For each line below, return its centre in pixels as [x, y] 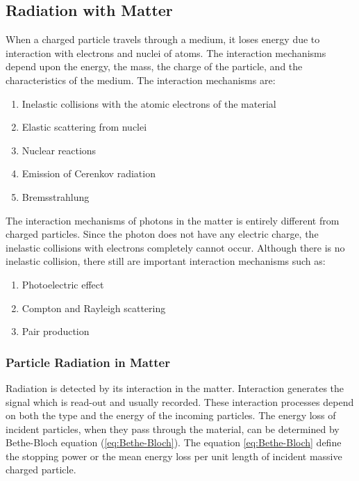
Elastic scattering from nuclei [84, 127]
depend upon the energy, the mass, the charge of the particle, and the [154, 66]
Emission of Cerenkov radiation [89, 173]
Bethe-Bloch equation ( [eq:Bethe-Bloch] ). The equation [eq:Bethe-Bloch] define [174, 442]
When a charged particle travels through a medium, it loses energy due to [163, 39]
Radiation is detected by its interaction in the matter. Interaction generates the [175, 388]
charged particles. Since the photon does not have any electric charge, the [162, 234]
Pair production [56, 331]
